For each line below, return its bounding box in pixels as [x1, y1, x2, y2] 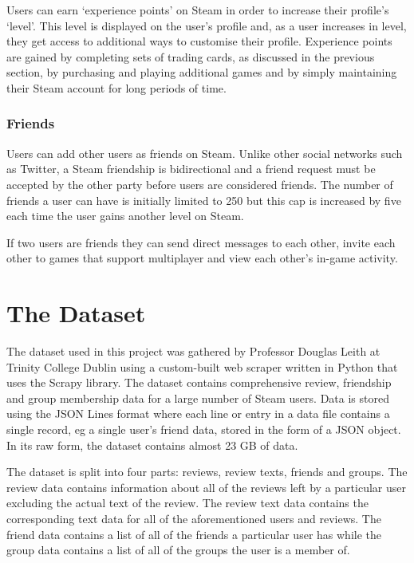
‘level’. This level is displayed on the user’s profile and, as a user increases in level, [6, 17, 407, 33]
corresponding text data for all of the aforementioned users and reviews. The [6, 510, 381, 526]
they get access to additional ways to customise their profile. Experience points [6, 33, 392, 49]
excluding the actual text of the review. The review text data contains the [6, 494, 369, 511]
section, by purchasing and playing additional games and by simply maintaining [6, 64, 397, 81]
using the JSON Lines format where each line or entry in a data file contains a [6, 405, 390, 422]
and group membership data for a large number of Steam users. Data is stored [6, 389, 389, 406]
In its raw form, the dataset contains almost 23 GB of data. [6, 436, 298, 453]
